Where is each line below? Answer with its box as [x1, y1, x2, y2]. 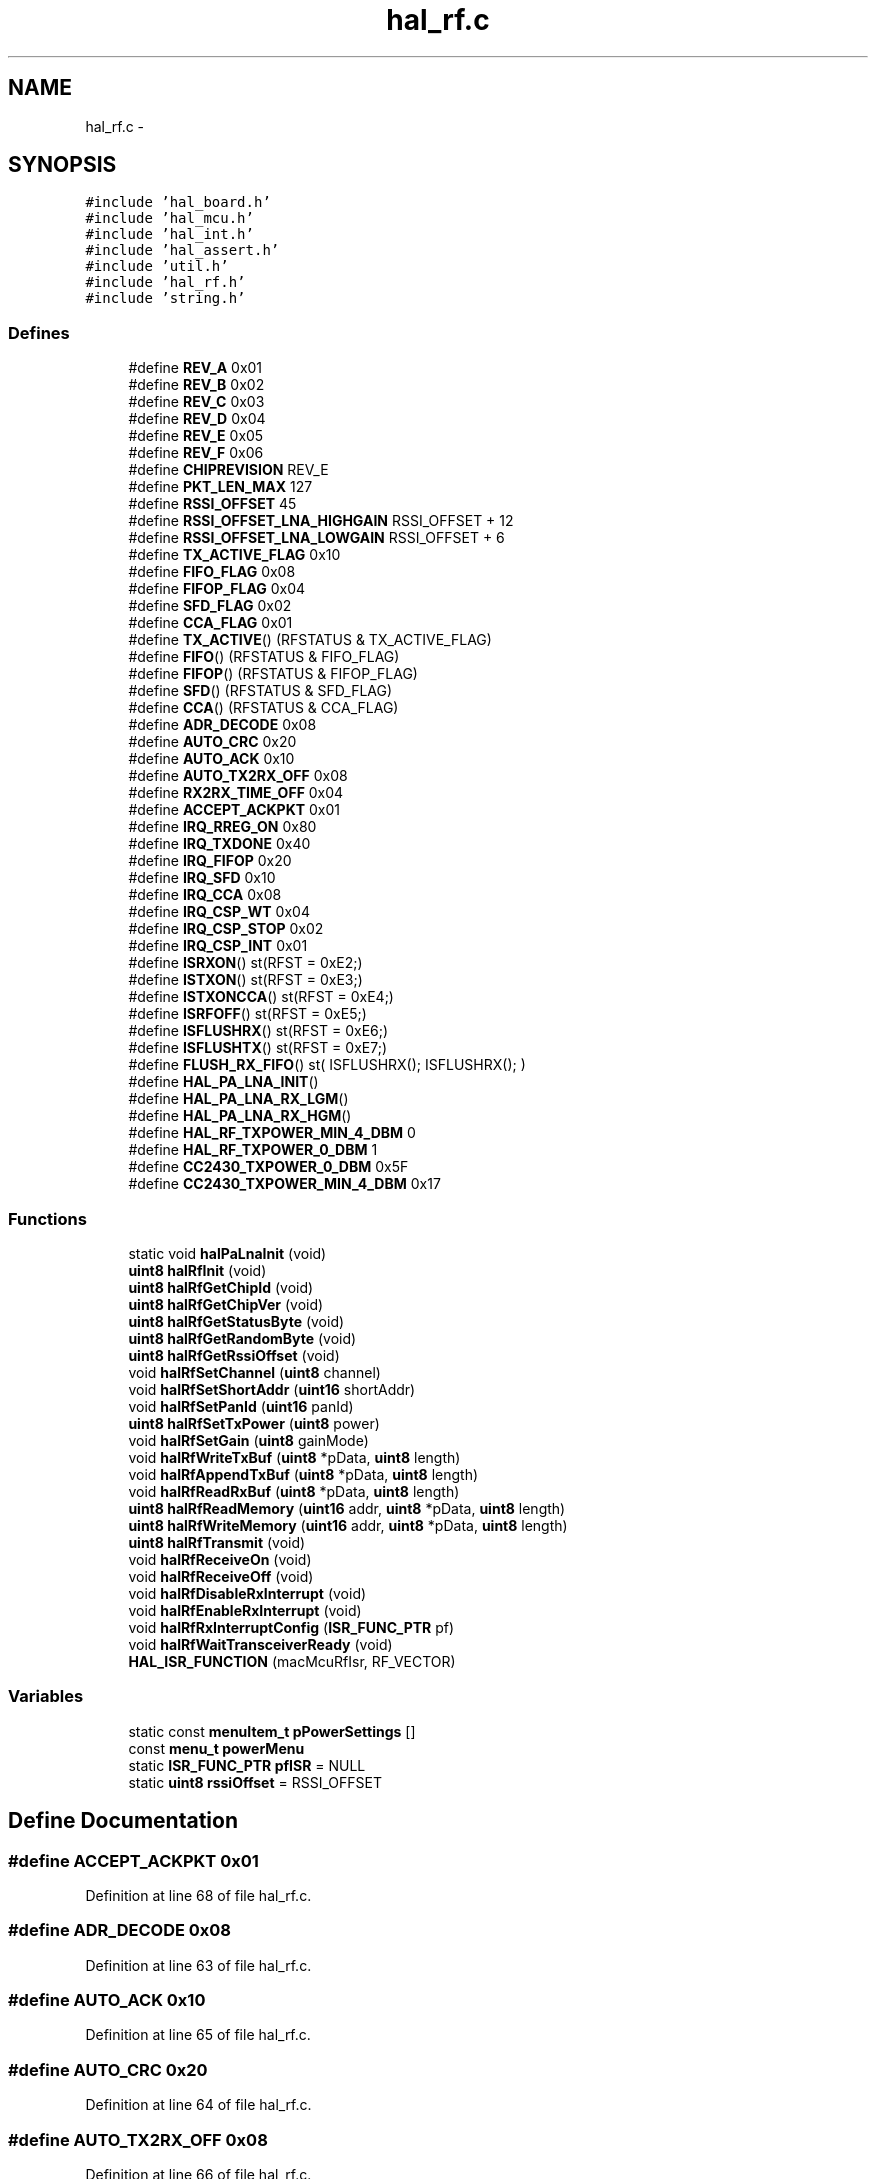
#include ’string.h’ [85, 290, 246, 307]
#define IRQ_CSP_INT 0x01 [128, 937, 308, 955]
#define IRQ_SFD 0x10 [128, 869, 276, 887]
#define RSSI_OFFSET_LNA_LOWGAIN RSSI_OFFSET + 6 [128, 529, 505, 547]
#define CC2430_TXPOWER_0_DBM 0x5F [128, 1158, 409, 1176]
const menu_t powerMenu [128, 1739, 305, 1757]
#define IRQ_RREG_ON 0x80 [128, 818, 317, 836]
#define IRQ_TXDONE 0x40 [128, 835, 311, 853]
